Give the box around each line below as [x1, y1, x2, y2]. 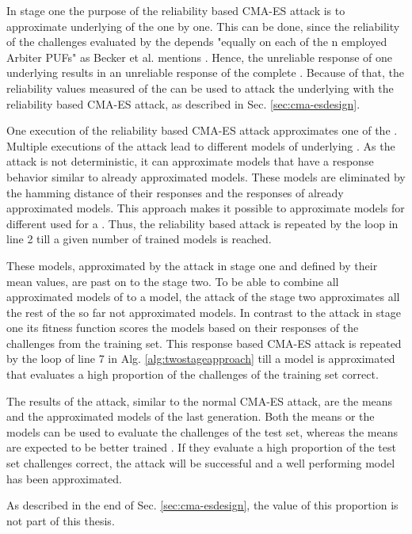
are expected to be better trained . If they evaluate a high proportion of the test [6, 439, 396, 456]
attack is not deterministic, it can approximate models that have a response [6, 153, 374, 170]
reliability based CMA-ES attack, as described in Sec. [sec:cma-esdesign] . [6, 95, 360, 112]
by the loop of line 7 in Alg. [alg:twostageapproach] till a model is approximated [6, 350, 395, 367]
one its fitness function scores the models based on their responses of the [6, 319, 359, 336]
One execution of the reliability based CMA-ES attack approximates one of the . [6, 122, 398, 139]
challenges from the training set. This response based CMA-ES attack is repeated [6, 334, 402, 351]
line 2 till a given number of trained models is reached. [6, 231, 272, 247]
